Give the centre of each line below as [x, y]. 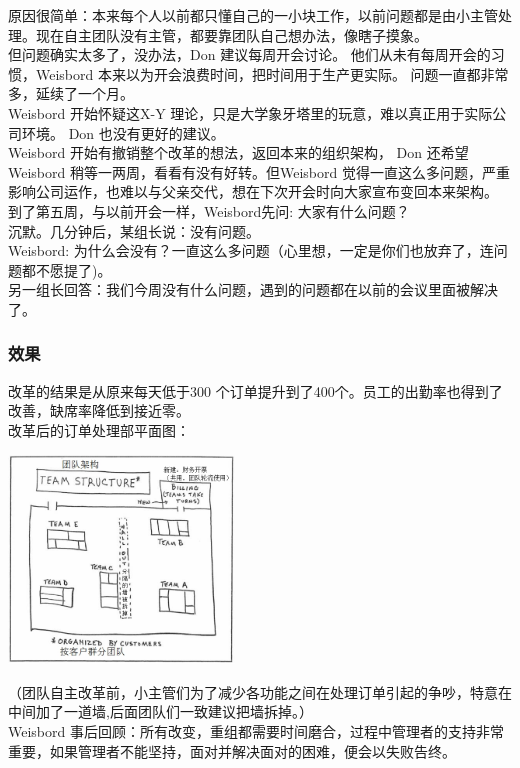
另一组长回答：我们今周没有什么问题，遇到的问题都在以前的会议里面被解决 [253, 289]
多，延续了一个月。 [71, 93]
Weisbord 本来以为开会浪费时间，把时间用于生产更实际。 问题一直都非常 [272, 73]
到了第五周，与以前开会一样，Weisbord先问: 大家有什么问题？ [209, 210]
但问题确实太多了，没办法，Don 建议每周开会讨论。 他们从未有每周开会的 [249, 54]
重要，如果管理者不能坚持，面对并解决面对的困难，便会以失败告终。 [232, 750]
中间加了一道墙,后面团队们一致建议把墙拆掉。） [160, 711]
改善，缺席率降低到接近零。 [99, 410]
